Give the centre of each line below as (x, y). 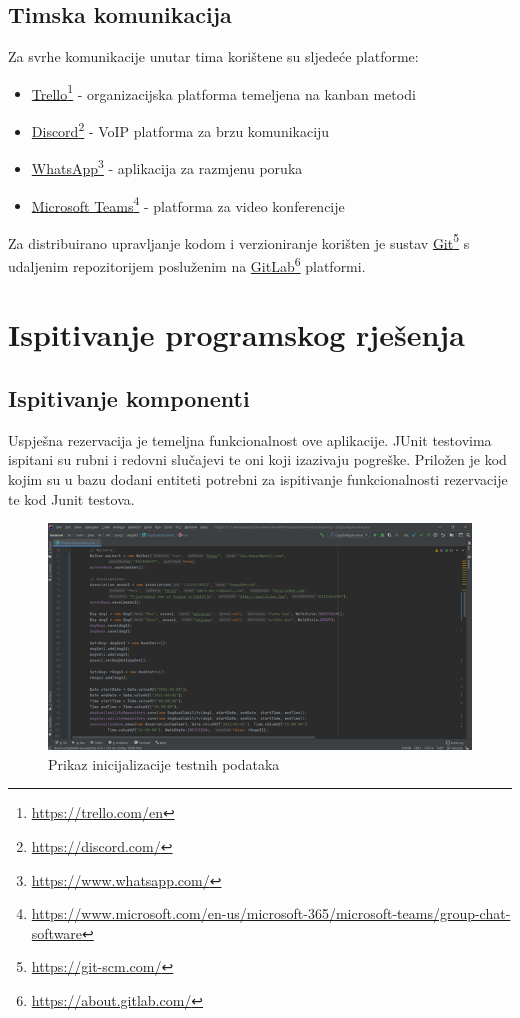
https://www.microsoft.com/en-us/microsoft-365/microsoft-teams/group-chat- (271, 913)
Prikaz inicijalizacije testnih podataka (164, 763)
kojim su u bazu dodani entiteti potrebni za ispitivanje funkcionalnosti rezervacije (258, 479)
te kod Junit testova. (71, 498)
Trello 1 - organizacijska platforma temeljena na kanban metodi (223, 92)
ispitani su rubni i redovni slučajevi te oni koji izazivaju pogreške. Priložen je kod (257, 459)
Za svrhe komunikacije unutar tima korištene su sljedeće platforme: (213, 56)
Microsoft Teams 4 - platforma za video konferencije (188, 204)
